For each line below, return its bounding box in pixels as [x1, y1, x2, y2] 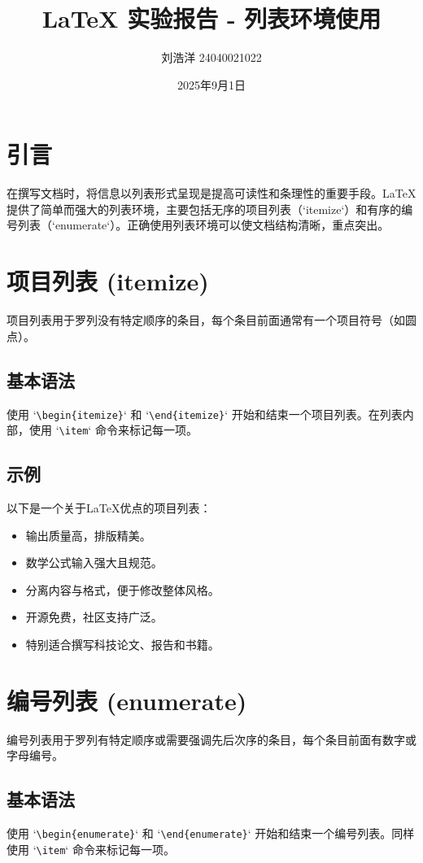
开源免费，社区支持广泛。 [25, 608, 163, 625]
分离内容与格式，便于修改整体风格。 [25, 581, 220, 598]
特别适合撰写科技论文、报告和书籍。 [25, 636, 220, 653]
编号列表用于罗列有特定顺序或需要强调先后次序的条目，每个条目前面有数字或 [7, 730, 416, 747]
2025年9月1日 [177, 76, 246, 93]
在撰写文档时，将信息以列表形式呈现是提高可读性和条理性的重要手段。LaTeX [7, 185, 416, 202]
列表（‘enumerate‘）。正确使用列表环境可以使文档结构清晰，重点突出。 [17, 216, 390, 233]
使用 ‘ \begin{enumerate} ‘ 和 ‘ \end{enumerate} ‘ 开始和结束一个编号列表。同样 [7, 825, 415, 842]
